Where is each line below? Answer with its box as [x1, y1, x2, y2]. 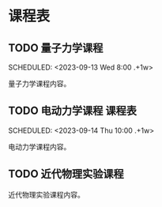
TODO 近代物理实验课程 [8, 167, 124, 181]
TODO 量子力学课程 [8, 41, 104, 55]
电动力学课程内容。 [8, 141, 71, 151]
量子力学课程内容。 [8, 79, 71, 88]
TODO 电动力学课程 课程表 [8, 104, 137, 118]
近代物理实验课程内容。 [8, 190, 85, 199]
